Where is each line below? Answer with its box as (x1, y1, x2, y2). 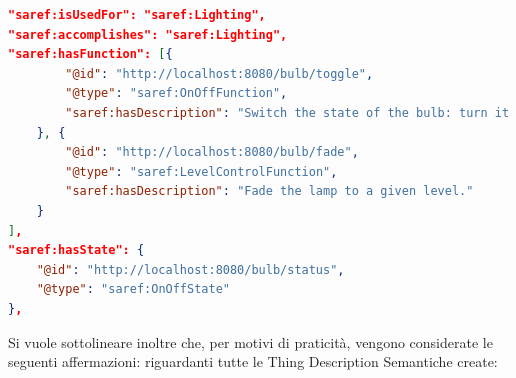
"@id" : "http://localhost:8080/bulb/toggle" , (65, 66, 374, 81)
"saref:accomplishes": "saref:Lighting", (8, 27, 288, 42)
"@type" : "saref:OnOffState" (36, 282, 230, 297)
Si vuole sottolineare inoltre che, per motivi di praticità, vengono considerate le (8, 331, 493, 352)
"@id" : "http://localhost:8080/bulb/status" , (36, 262, 345, 277)
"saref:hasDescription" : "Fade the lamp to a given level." (65, 184, 474, 199)
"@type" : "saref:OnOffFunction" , (65, 86, 288, 101)
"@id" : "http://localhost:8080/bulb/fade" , (65, 145, 359, 160)
